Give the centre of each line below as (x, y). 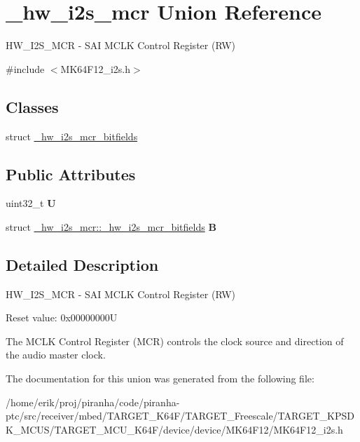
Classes (32, 106)
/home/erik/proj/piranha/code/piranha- (93, 402)
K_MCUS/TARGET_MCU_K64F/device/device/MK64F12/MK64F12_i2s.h (174, 429)
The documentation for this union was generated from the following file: (160, 379)
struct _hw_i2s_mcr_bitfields (72, 136)
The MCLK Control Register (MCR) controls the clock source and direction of (175, 341)
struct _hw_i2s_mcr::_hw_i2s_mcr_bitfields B (111, 226)
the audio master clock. (56, 355)
